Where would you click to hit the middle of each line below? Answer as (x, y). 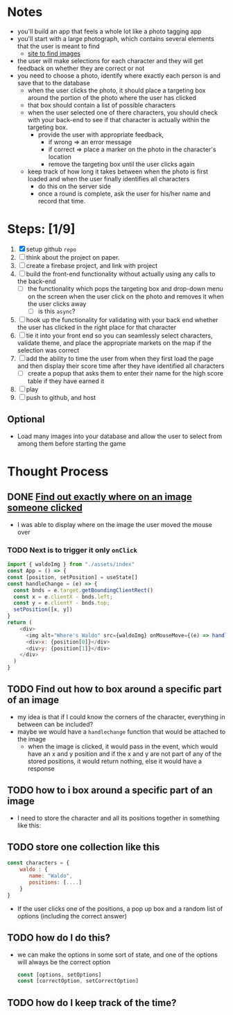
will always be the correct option (64, 962)
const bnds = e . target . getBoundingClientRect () (84, 590)
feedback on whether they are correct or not (81, 68)
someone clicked (45, 508)
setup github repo (51, 249)
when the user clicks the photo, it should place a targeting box (116, 90)
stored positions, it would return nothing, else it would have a (115, 761)
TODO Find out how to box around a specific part (114, 689)
